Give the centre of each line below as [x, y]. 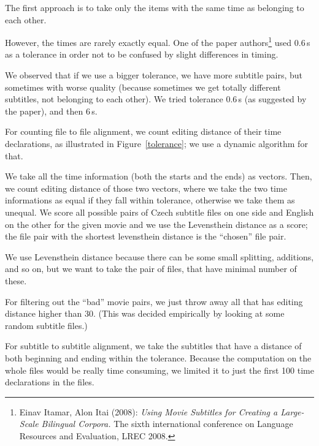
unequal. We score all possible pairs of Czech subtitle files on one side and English [159, 212]
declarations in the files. [50, 382]
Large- [292, 411]
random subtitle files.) [46, 325]
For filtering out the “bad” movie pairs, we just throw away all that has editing [154, 301]
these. [16, 280]
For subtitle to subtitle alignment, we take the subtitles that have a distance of [153, 346]
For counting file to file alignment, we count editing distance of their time [143, 131]
